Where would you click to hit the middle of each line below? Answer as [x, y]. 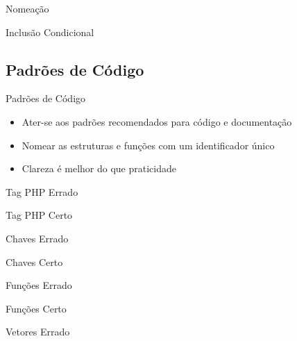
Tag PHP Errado [42, 191]
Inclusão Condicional [50, 32]
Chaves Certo [34, 261]
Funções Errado [39, 285]
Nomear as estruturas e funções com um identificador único [148, 145]
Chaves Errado [37, 238]
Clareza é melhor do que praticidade [99, 168]
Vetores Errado [38, 332]
